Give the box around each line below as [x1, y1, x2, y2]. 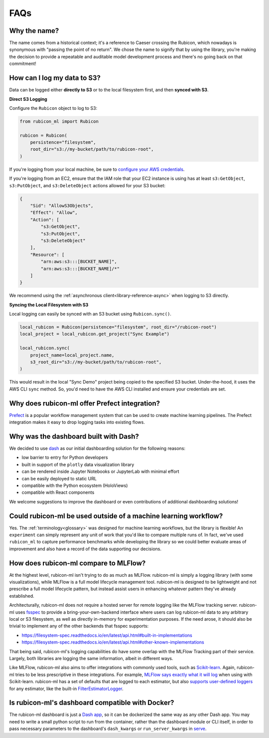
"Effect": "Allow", [30, 210, 78, 216]
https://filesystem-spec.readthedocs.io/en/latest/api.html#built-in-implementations [21, 632, 193, 638]
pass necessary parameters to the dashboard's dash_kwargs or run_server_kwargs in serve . [9, 726, 207, 732]
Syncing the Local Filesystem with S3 [9, 302, 89, 308]
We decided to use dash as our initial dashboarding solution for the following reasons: [9, 445, 186, 451]
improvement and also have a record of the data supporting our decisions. [9, 546, 162, 552]
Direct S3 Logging [9, 96, 47, 102]
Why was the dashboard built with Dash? [9, 432, 139, 440]
